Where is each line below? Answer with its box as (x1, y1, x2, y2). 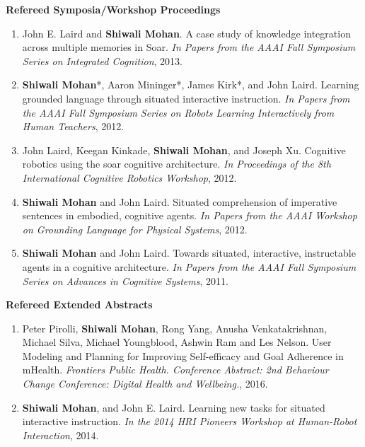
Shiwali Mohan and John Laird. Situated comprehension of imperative (22, 194, 337, 209)
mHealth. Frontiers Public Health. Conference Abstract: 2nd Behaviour (22, 362, 329, 377)
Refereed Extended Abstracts (6, 297, 153, 312)
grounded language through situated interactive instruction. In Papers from (22, 91, 350, 105)
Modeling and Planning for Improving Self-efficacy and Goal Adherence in (22, 348, 344, 363)
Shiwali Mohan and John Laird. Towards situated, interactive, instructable (22, 245, 356, 260)
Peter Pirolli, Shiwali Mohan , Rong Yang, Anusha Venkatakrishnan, (22, 320, 328, 335)
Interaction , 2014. (22, 427, 99, 442)
